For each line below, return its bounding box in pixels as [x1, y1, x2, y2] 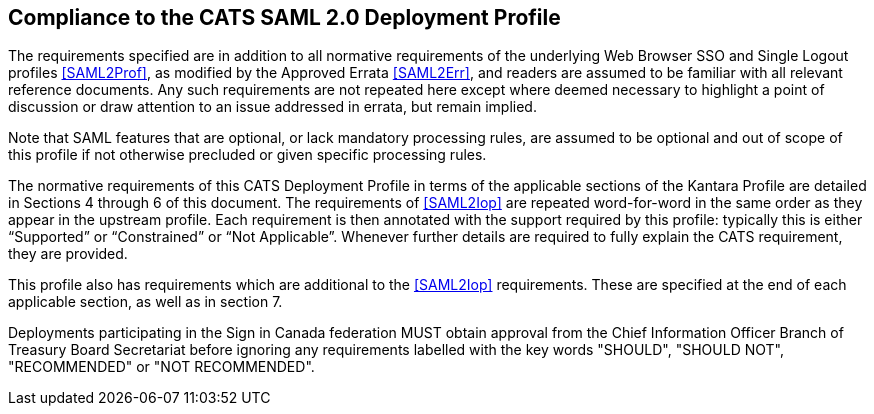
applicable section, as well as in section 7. [8, 293, 283, 311]
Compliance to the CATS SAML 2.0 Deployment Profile [8, 5, 561, 30]
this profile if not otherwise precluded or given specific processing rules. [8, 146, 487, 164]
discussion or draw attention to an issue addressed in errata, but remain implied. [8, 98, 537, 116]
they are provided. [8, 245, 128, 263]
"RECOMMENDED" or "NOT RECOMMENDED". [8, 358, 315, 376]
